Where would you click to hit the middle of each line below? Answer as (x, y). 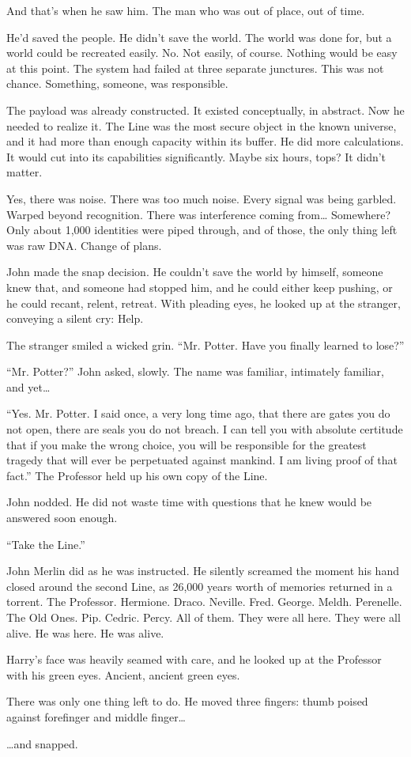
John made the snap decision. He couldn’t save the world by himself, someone (195, 272)
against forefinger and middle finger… (96, 716)
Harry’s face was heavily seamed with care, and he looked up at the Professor (194, 659)
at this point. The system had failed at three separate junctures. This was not (195, 68)
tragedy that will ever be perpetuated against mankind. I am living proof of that (202, 460)
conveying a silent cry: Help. (75, 318)
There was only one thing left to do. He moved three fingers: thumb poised (187, 701)
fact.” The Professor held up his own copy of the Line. (137, 475)
